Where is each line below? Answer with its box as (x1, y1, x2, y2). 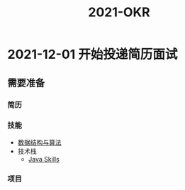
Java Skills (28, 155, 60, 163)
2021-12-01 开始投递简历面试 (7, 47, 178, 62)
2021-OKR (88, 4, 150, 21)
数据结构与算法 (17, 138, 62, 146)
